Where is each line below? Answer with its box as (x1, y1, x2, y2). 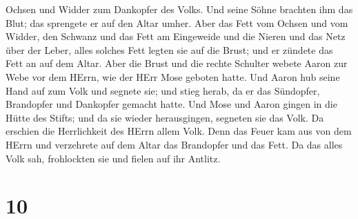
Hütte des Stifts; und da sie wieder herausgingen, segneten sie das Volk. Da (6, 110, 324, 124)
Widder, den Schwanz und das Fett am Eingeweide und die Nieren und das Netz (6, 29, 346, 44)
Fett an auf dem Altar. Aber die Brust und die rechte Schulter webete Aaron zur (6, 56, 348, 70)
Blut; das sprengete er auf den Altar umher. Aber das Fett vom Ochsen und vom (6, 15, 348, 30)
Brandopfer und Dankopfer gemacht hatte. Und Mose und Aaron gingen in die (6, 97, 337, 111)
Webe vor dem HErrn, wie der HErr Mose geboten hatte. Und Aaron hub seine (6, 69, 340, 84)
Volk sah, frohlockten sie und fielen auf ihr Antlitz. (6, 151, 221, 165)
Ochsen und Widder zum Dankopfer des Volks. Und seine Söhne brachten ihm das (6, 2, 353, 16)
